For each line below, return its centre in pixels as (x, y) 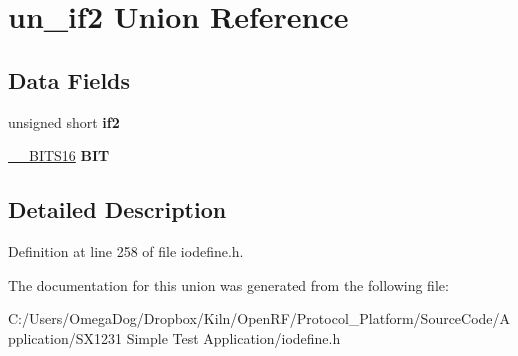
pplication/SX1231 (65, 337)
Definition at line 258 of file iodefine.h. (126, 250)
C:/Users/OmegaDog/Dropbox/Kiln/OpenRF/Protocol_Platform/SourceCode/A (259, 318)
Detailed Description (117, 209)
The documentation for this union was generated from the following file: (228, 284)
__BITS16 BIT (59, 155)
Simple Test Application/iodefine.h (233, 337)
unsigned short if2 (64, 121)
